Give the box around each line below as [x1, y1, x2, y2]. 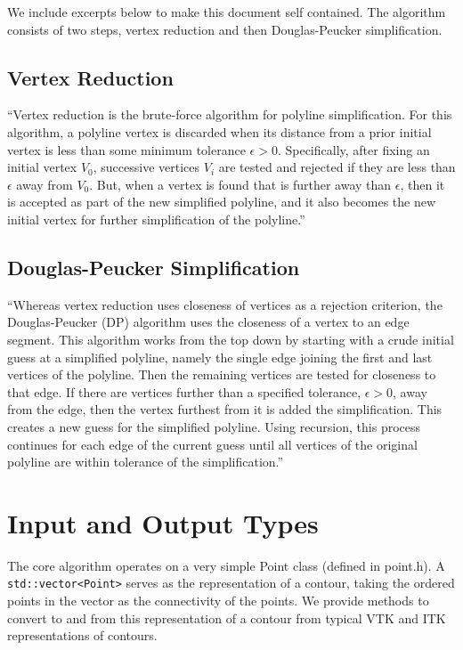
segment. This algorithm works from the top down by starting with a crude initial [7, 329, 454, 348]
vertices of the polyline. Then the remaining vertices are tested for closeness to [7, 365, 436, 384]
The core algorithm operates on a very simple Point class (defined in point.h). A [7, 556, 445, 574]
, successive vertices [93, 158, 200, 176]
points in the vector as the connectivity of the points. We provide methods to [7, 591, 429, 610]
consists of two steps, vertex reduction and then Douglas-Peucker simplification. [7, 20, 443, 38]
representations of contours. [7, 626, 158, 645]
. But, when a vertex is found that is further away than [89, 175, 392, 193]
